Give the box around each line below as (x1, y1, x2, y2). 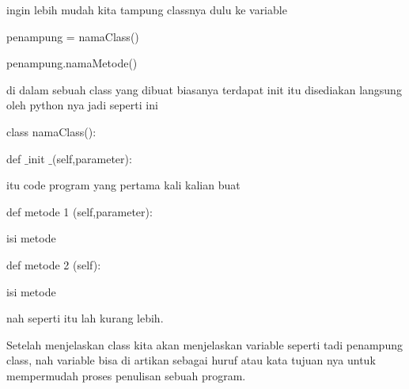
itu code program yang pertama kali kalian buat (6, 177, 240, 193)
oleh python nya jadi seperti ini (6, 97, 158, 113)
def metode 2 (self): (6, 256, 101, 273)
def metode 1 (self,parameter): (6, 203, 153, 219)
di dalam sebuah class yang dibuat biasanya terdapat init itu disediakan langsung (6, 81, 402, 97)
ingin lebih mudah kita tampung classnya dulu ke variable (6, 2, 287, 17)
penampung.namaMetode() (6, 55, 138, 71)
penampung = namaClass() (6, 28, 139, 44)
